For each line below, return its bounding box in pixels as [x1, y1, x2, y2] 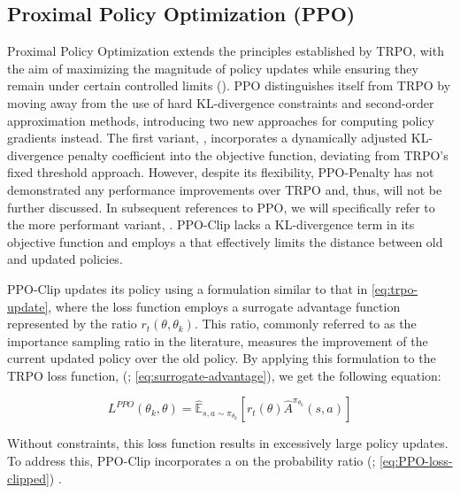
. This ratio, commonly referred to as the [194, 314, 417, 333]
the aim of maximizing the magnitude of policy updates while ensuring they [7, 58, 418, 77]
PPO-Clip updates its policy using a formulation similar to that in [7, 279, 368, 297]
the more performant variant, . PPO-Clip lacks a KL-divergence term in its [7, 215, 415, 234]
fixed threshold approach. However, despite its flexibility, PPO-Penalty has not [7, 163, 434, 181]
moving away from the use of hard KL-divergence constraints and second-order [7, 93, 434, 112]
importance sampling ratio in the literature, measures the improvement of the [7, 331, 428, 350]
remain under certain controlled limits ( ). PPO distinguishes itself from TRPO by [7, 76, 451, 95]
